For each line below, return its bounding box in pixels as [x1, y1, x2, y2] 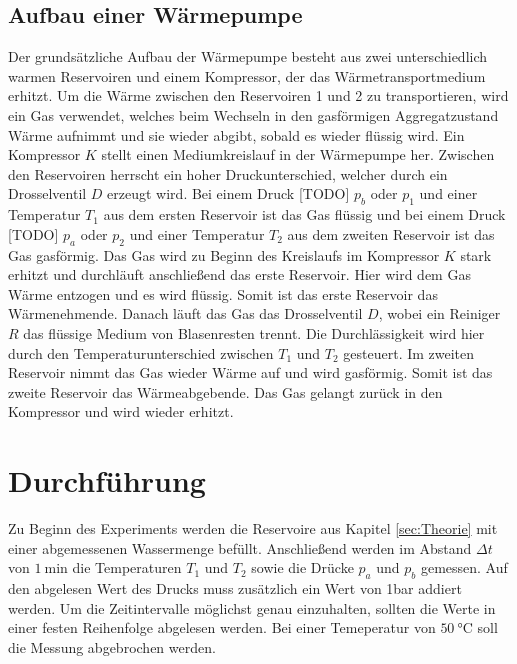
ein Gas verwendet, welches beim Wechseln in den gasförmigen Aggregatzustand [8, 104, 499, 125]
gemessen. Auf [420, 557, 508, 578]
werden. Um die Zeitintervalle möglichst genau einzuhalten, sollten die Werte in [8, 597, 496, 618]
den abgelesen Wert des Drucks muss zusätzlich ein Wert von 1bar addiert [8, 578, 462, 598]
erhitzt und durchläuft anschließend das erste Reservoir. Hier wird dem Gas [8, 264, 471, 285]
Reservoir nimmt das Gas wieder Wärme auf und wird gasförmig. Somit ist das [8, 362, 493, 383]
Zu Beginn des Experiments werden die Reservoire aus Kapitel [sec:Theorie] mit [8, 518, 498, 539]
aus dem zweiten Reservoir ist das [287, 223, 495, 244]
